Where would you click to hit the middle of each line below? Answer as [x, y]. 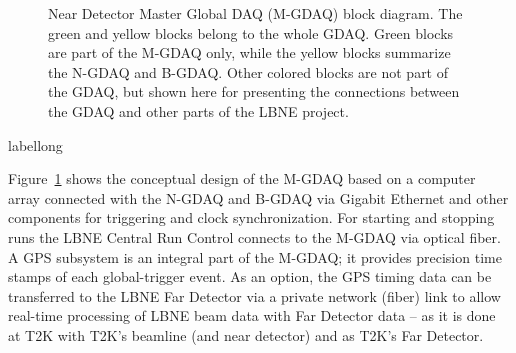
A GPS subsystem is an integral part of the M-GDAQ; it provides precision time [255, 256]
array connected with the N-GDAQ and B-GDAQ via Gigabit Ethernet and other [258, 197]
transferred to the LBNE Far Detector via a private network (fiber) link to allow [254, 295]
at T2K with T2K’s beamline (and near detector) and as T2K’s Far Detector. [246, 334]
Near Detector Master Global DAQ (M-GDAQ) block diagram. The [255, 13]
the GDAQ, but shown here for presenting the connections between [254, 91]
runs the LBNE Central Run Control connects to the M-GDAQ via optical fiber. [254, 236]
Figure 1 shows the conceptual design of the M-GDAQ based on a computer [242, 178]
